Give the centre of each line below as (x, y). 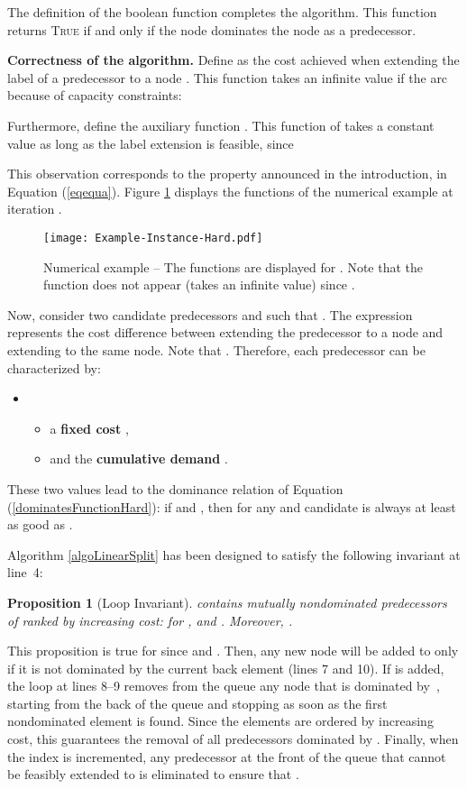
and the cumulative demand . (139, 459)
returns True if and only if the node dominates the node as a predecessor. (212, 29)
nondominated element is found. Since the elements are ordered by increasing (220, 721)
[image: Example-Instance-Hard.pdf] (153, 238)
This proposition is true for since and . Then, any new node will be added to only (233, 651)
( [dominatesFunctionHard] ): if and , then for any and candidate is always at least (232, 506)
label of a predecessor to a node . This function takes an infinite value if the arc (228, 77)
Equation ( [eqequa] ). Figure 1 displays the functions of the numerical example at (230, 191)
